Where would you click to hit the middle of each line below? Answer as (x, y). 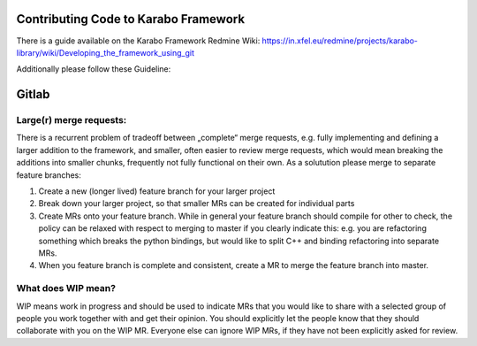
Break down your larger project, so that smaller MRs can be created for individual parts (197, 204)
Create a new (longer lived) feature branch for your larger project (157, 191)
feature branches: (49, 175)
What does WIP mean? (66, 288)
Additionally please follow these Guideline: (94, 69)
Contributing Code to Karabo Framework (131, 19)
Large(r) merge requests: (72, 120)
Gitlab (33, 94)
